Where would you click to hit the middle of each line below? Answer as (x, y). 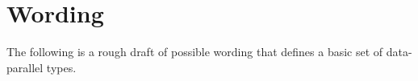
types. (61, 67)
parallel (25, 67)
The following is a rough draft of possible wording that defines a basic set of (195, 52)
